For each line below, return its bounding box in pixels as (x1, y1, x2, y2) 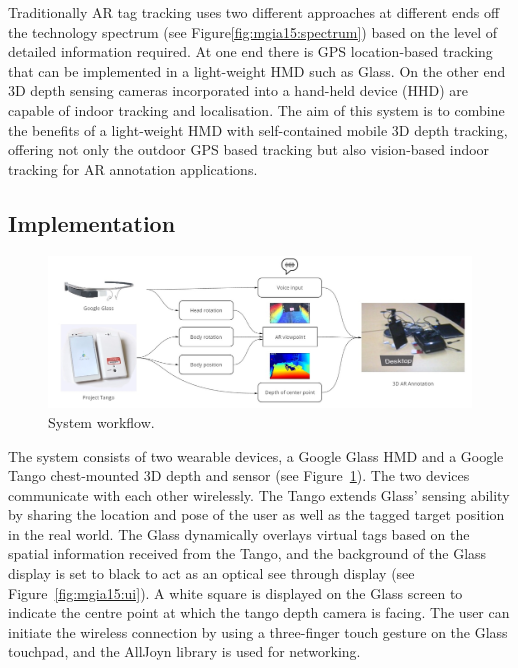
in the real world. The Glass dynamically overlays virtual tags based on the (8, 523, 470, 544)
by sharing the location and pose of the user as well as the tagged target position (8, 504, 505, 525)
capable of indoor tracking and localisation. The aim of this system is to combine (8, 99, 505, 120)
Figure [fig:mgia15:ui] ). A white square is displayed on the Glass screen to (8, 582, 463, 603)
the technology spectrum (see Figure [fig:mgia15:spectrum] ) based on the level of (8, 21, 498, 42)
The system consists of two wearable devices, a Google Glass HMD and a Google (8, 445, 504, 466)
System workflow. (48, 411, 155, 432)
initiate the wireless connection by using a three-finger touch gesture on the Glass (8, 621, 508, 642)
